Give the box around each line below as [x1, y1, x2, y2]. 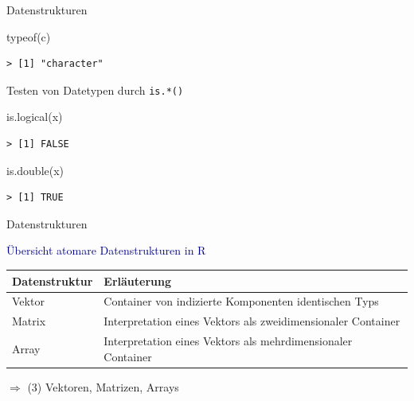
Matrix [12, 313, 46, 329]
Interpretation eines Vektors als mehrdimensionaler [103, 333, 353, 349]
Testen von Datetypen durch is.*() [6, 81, 184, 98]
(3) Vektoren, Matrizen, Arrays [27, 378, 179, 395]
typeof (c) [6, 28, 51, 45]
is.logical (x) [6, 108, 63, 125]
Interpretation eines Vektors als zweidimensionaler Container [103, 313, 400, 329]
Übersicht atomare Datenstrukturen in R [6, 242, 206, 259]
